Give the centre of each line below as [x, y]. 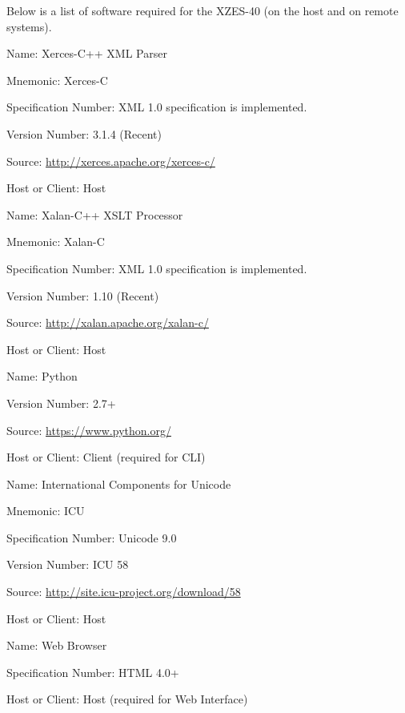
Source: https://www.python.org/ [89, 430]
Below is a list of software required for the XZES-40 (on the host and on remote [202, 10]
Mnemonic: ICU [46, 511]
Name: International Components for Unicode [119, 483]
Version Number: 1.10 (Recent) [83, 295]
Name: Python [42, 376]
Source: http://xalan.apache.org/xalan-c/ [108, 322]
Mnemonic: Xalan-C [56, 242]
